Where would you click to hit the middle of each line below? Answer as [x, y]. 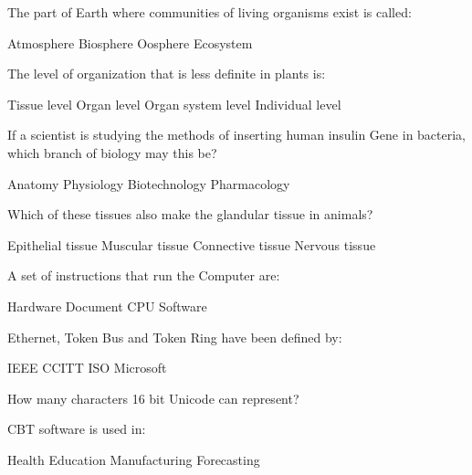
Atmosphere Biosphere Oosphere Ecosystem [130, 42]
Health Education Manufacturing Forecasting [134, 459]
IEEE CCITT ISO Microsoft [87, 368]
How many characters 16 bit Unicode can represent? [153, 398]
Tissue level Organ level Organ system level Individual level [174, 104]
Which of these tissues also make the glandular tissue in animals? [190, 214]
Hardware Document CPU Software [107, 306]
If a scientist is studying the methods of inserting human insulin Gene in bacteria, [237, 135]
